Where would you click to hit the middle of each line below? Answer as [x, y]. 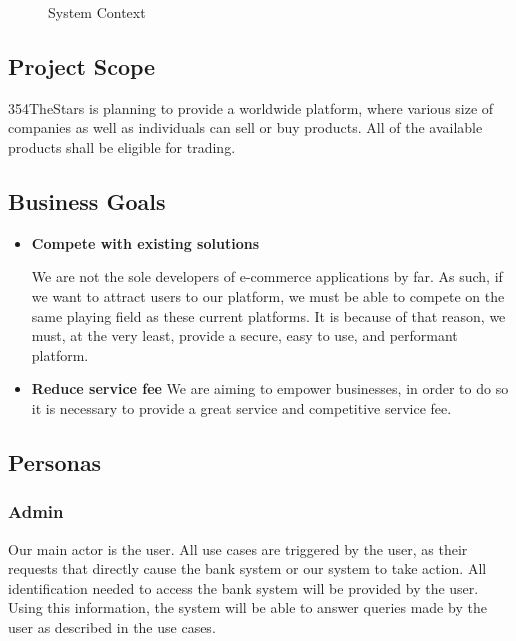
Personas [55, 461]
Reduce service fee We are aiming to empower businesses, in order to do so [270, 388]
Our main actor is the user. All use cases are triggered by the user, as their [238, 548]
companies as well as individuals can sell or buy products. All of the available [245, 127]
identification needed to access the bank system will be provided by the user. [243, 587]
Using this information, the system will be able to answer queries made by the [247, 607]
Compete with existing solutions [145, 242]
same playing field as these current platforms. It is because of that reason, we [268, 315]
